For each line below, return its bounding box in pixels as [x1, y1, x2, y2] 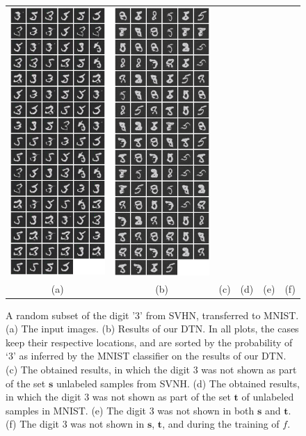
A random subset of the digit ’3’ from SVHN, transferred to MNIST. [6, 307, 299, 322]
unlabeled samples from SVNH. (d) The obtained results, [56, 376, 300, 390]
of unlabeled [241, 389, 294, 404]
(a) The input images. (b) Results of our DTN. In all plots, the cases [6, 321, 299, 336]
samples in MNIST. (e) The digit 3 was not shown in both [6, 403, 255, 417]
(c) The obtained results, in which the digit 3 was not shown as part [6, 362, 297, 377]
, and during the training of [162, 417, 280, 431]
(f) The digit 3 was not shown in [6, 417, 145, 431]
